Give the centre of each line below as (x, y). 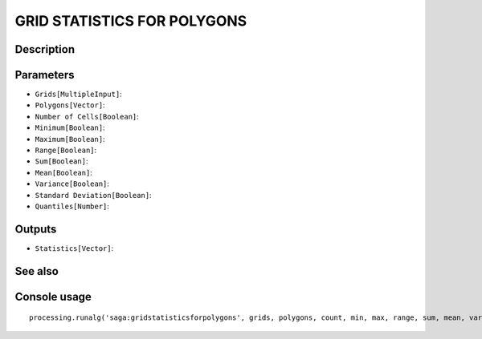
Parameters (45, 75)
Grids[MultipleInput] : (78, 94)
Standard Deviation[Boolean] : (93, 195)
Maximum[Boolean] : (70, 139)
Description (45, 49)
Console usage (53, 297)
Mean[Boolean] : (63, 172)
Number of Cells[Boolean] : (87, 116)
